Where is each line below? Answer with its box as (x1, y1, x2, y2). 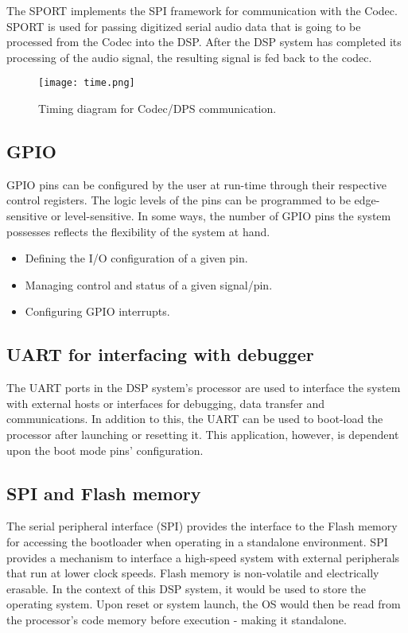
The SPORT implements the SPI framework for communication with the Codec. (6, 2, 398, 18)
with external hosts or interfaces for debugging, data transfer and (6, 394, 324, 411)
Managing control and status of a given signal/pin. (25, 276, 273, 293)
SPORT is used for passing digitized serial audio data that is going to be (6, 17, 361, 34)
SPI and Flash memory (6, 480, 201, 505)
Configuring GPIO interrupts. (25, 303, 170, 320)
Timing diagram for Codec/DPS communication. (38, 100, 277, 117)
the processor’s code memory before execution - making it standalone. (6, 611, 347, 627)
